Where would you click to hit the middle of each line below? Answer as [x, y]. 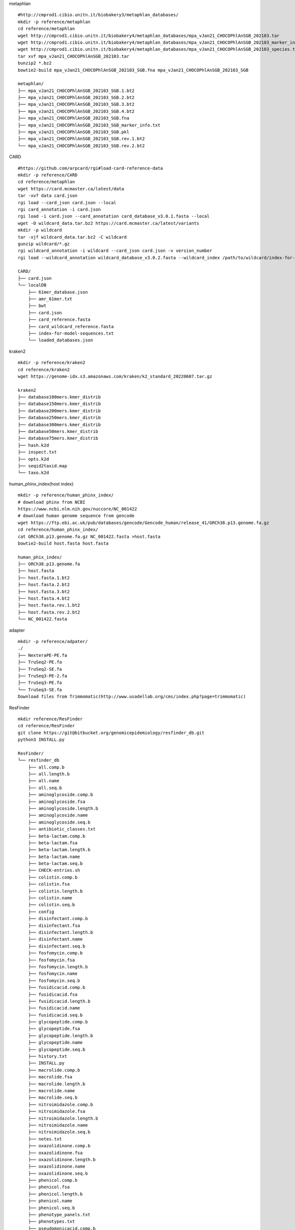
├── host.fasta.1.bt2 [44, 578]
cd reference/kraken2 [44, 369]
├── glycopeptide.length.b [60, 1035]
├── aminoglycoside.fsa [57, 801]
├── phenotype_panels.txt [59, 1215]
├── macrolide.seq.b [53, 1098]
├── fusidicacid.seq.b [55, 1015]
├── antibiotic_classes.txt [62, 829]
